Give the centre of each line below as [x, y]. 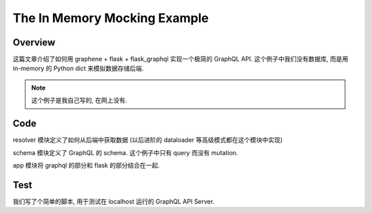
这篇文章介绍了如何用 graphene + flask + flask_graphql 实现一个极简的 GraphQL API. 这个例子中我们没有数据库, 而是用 [180, 59]
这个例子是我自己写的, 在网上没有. [79, 101]
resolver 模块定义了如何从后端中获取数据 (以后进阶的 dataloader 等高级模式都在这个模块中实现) [148, 140]
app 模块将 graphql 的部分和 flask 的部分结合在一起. [86, 165]
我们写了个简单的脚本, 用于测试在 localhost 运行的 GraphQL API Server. [114, 201]
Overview [34, 42]
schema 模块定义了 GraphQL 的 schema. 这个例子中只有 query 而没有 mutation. [125, 152]
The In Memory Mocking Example [111, 18]
